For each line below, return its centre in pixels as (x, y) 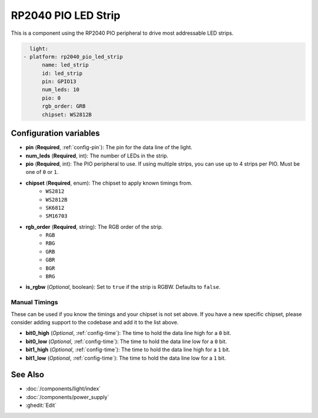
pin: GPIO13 (59, 82)
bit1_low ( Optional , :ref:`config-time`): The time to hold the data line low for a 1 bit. (126, 358)
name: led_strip (65, 65)
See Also (27, 375)
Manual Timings (34, 302)
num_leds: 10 (61, 90)
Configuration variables (55, 134)
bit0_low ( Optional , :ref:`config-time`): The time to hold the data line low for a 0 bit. (126, 341)
